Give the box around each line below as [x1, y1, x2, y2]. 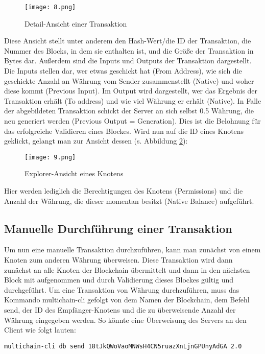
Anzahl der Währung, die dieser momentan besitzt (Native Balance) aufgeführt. [4, 195, 254, 206]
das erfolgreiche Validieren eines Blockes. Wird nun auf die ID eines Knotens [4, 125, 244, 136]
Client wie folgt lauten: [4, 324, 76, 335]
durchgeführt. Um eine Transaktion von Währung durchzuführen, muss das [4, 284, 239, 295]
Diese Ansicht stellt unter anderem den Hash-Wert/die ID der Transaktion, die [4, 35, 251, 46]
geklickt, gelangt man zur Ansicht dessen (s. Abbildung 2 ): [4, 135, 188, 146]
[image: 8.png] [25, 4, 76, 11]
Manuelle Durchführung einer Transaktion [4, 220, 232, 236]
